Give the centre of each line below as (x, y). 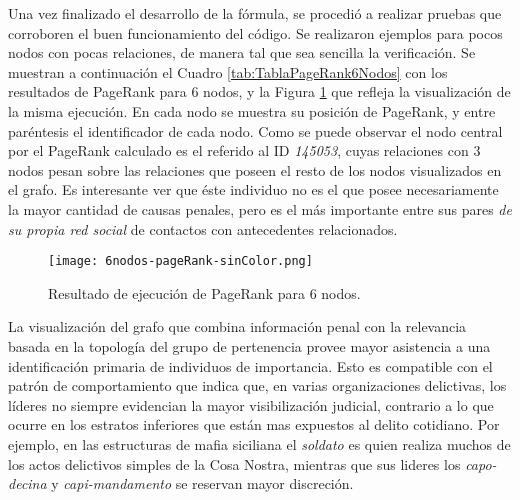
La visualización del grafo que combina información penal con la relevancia (237, 326)
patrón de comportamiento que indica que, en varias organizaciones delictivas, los (257, 385)
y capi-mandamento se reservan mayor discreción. (202, 483)
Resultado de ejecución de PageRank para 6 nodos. (204, 292)
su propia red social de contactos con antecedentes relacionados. (203, 228)
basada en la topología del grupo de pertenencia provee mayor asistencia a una (249, 345)
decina (27, 483)
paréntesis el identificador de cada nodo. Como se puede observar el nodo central (255, 130)
